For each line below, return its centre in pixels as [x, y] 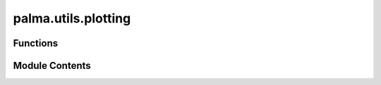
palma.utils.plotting [72, 18]
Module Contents [52, 66]
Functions [36, 43]
